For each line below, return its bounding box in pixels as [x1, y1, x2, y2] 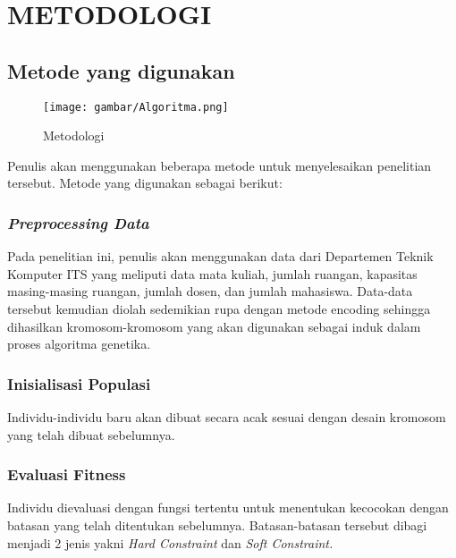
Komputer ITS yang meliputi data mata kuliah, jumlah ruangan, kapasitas [7, 264, 418, 283]
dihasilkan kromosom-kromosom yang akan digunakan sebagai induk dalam [7, 317, 421, 335]
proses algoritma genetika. [7, 334, 151, 353]
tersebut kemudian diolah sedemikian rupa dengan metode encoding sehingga [7, 300, 431, 318]
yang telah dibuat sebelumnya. [7, 425, 175, 444]
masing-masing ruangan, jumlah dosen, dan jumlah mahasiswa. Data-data [7, 282, 413, 300]
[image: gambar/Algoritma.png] [43, 100, 229, 114]
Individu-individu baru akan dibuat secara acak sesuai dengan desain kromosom [7, 408, 446, 427]
